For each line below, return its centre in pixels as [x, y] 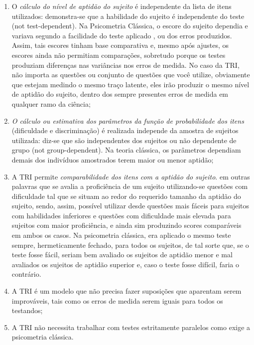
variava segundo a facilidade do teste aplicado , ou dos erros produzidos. [122, 35]
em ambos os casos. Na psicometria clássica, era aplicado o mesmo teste [121, 235]
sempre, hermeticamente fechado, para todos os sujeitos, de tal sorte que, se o [130, 245]
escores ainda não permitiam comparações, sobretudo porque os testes [119, 55]
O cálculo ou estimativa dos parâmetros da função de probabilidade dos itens [128, 120]
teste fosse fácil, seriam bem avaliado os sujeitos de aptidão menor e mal [122, 255]
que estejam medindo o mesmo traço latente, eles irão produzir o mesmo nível [130, 84]
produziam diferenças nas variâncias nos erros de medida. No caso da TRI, [126, 65]
